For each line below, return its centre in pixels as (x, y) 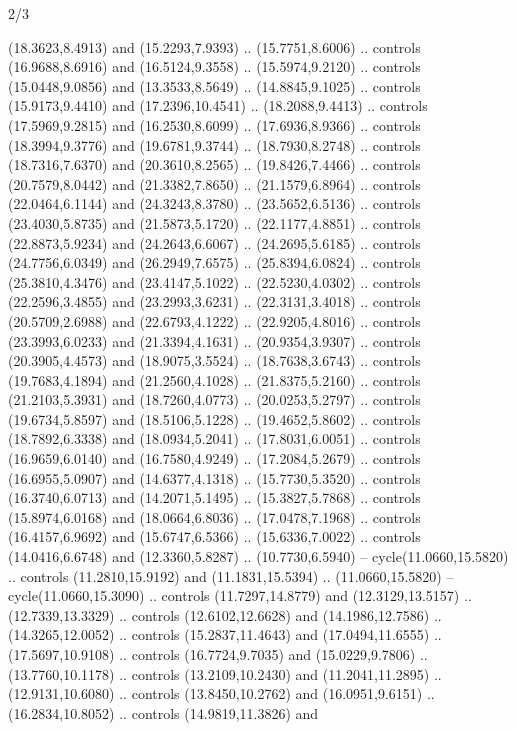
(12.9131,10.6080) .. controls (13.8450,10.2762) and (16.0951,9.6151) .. (221, 693)
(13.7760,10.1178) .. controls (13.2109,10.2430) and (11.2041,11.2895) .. (225, 673)
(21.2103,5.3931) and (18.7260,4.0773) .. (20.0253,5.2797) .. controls (214, 399)
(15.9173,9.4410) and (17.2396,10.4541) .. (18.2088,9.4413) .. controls (218, 105)
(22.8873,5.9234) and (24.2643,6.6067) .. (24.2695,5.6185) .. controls (214, 242)
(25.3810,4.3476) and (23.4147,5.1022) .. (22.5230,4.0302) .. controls (214, 281)
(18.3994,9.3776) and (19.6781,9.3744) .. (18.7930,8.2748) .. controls (214, 144)
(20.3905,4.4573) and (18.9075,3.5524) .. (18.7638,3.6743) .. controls (214, 360)
